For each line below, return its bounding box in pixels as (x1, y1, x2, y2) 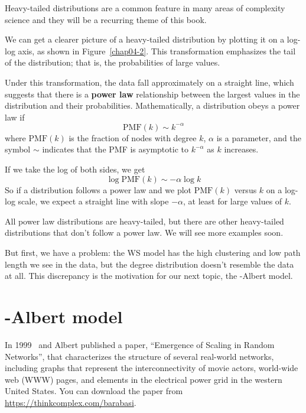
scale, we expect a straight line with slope (18, 195, 169, 207)
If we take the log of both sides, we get (5, 163, 145, 175)
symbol (5, 143, 31, 155)
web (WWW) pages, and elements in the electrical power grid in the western (5, 373, 282, 385)
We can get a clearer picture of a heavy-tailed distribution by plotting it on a (5, 33, 285, 45)
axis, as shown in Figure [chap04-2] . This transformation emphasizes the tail (18, 44, 296, 57)
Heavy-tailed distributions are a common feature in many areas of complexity (5, 2, 285, 14)
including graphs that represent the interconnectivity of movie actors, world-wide (5, 362, 298, 374)
